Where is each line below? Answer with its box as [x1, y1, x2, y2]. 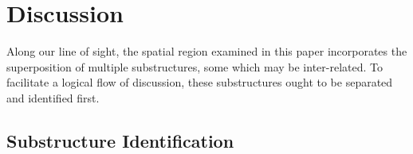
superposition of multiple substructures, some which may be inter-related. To [6, 58, 383, 75]
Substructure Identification [6, 128, 234, 152]
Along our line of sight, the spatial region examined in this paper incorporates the [6, 43, 407, 60]
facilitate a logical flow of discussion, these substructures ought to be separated [6, 74, 393, 90]
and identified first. [6, 89, 100, 106]
